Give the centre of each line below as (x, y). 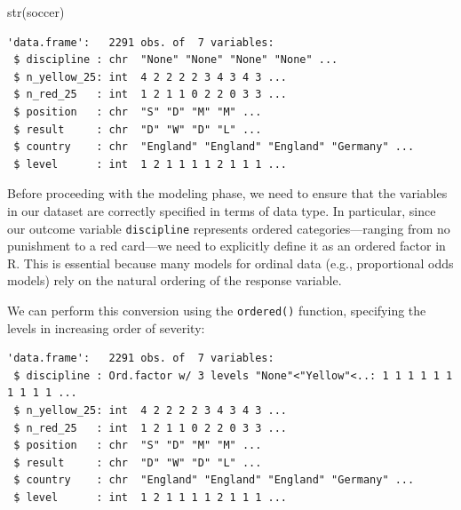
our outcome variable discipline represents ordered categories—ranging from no (229, 228)
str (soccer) (36, 12)
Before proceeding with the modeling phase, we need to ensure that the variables (227, 193)
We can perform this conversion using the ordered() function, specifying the (217, 310)
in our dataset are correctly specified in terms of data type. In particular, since (222, 210)
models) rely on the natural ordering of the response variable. (175, 280)
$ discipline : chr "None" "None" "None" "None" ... (176, 60)
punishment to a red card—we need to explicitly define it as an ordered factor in (227, 246)
